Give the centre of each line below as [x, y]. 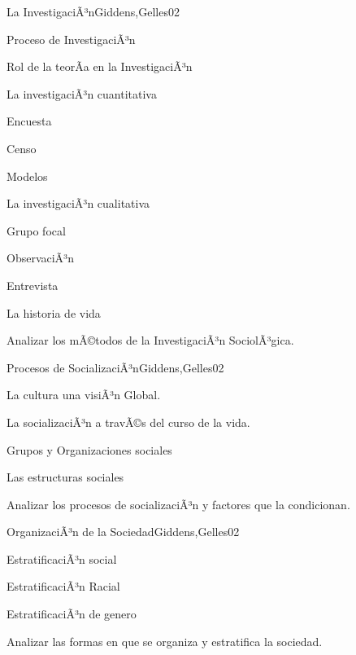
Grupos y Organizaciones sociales [89, 449]
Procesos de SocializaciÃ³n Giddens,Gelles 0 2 [115, 367]
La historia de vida [54, 312]
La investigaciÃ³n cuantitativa [82, 93]
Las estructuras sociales [65, 477]
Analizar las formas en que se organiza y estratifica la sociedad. [165, 641]
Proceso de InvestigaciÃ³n [71, 39]
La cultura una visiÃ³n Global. [84, 395]
